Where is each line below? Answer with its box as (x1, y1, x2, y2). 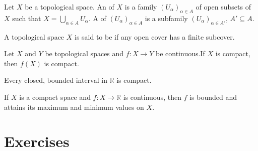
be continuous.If (156, 48, 205, 59)
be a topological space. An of (25, 2, 114, 12)
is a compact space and (19, 91, 91, 102)
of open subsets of (196, 2, 251, 12)
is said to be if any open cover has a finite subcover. (74, 31, 235, 42)
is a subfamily (145, 13, 188, 23)
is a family (124, 2, 157, 12)
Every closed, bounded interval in (4, 75, 107, 85)
